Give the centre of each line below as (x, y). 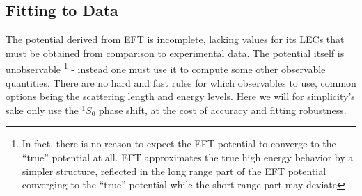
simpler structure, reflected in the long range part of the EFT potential (174, 171)
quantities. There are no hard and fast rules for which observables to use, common (181, 82)
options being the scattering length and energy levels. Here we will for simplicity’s (180, 96)
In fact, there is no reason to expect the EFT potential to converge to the (179, 144)
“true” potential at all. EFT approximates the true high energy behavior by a (188, 157)
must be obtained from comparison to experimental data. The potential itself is (175, 52)
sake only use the (42, 109)
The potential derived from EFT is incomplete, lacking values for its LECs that (175, 39)
